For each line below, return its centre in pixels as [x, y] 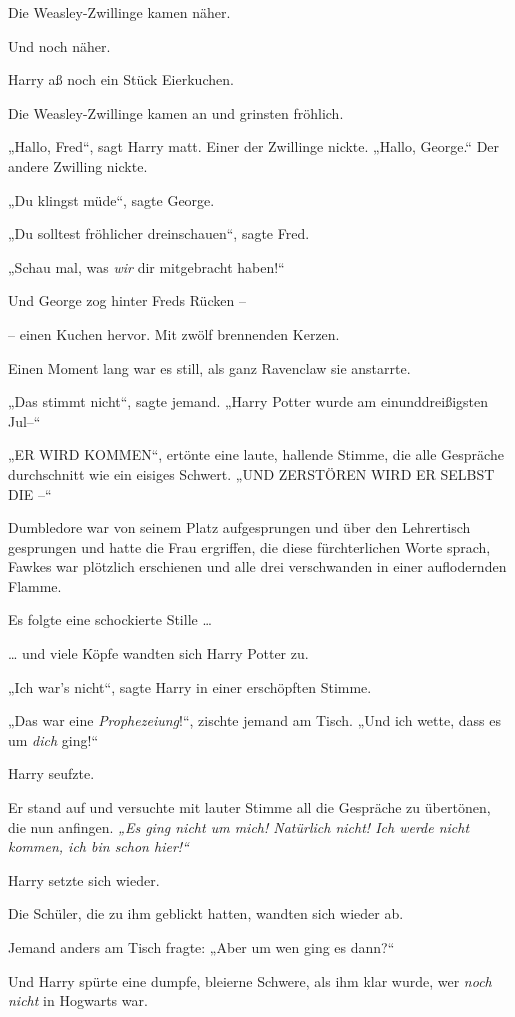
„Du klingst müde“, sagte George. [111, 199]
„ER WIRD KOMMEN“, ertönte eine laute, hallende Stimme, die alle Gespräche [256, 454]
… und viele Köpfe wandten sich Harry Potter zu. [158, 653]
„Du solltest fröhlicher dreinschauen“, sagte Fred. [159, 233]
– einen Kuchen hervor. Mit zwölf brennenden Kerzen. [174, 333]
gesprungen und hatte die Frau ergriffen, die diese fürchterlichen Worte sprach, [249, 546]
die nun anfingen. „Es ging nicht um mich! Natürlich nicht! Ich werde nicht [239, 826]
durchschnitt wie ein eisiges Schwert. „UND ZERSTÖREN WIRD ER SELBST [251, 473]
